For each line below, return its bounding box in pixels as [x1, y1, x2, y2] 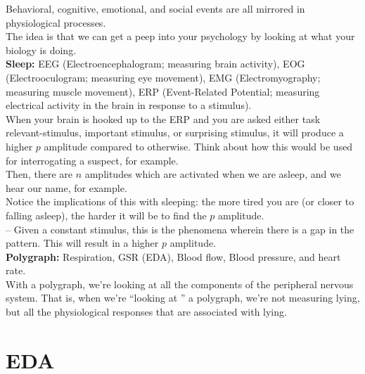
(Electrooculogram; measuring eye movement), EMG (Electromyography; [6, 70, 321, 84]
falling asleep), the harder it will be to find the [6, 207, 207, 222]
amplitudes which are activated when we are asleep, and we [84, 167, 341, 181]
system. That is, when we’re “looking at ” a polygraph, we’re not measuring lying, [6, 290, 360, 305]
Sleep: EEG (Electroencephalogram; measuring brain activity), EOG [6, 56, 305, 71]
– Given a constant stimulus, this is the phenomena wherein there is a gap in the [6, 221, 354, 236]
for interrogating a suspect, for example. [6, 153, 179, 167]
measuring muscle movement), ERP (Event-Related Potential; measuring [6, 84, 320, 98]
